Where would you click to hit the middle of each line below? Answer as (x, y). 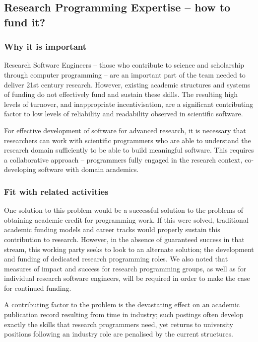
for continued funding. (38, 288)
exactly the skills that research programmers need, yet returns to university (119, 324)
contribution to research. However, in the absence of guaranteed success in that (124, 239)
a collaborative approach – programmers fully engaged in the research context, (123, 159)
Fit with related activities (56, 191)
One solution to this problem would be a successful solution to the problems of (124, 210)
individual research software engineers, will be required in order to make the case (127, 278)
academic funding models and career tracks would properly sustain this (112, 229)
